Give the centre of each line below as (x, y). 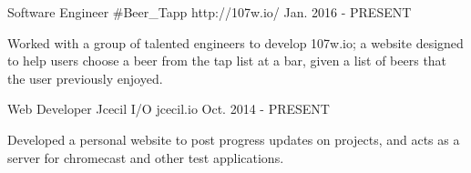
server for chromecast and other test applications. (146, 157)
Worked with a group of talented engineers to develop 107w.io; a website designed (235, 42)
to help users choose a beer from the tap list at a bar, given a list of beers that (227, 61)
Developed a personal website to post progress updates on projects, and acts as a (234, 139)
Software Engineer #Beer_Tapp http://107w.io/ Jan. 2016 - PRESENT (210, 12)
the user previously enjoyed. (85, 78)
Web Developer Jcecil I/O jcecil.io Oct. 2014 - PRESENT (169, 109)
